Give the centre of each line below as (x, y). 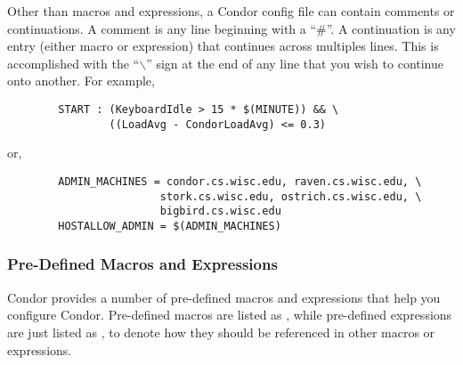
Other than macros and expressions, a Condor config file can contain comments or (231, 11)
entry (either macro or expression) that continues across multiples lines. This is (223, 46)
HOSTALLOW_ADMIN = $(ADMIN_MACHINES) (170, 226)
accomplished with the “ (73, 63)
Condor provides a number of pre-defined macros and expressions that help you (224, 297)
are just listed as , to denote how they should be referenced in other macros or (221, 332)
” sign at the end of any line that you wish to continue (295, 63)
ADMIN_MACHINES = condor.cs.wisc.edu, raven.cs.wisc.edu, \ (240, 181)
